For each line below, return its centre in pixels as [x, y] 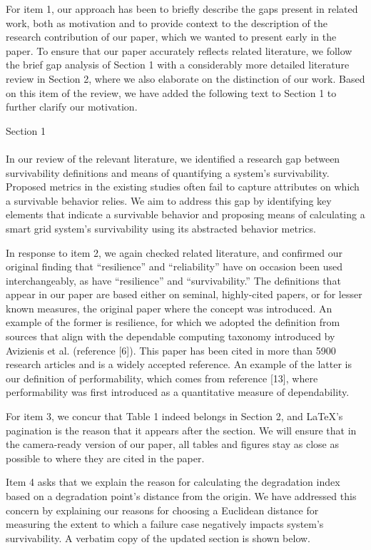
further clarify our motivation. [72, 107]
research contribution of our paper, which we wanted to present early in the [171, 37]
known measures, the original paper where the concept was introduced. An [169, 308]
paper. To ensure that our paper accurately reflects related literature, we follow [179, 50]
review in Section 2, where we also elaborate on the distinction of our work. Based [185, 78]
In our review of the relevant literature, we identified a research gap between [173, 158]
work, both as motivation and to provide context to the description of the [167, 22]
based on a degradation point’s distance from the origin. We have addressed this [181, 496]
